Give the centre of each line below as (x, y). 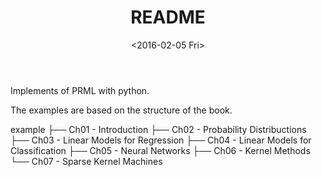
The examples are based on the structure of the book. (121, 110)
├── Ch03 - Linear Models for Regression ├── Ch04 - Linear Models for (161, 140)
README (168, 17)
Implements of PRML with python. (80, 90)
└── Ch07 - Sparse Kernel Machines (86, 161)
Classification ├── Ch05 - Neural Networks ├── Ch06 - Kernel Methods (160, 150)
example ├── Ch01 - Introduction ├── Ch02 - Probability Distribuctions (158, 129)
